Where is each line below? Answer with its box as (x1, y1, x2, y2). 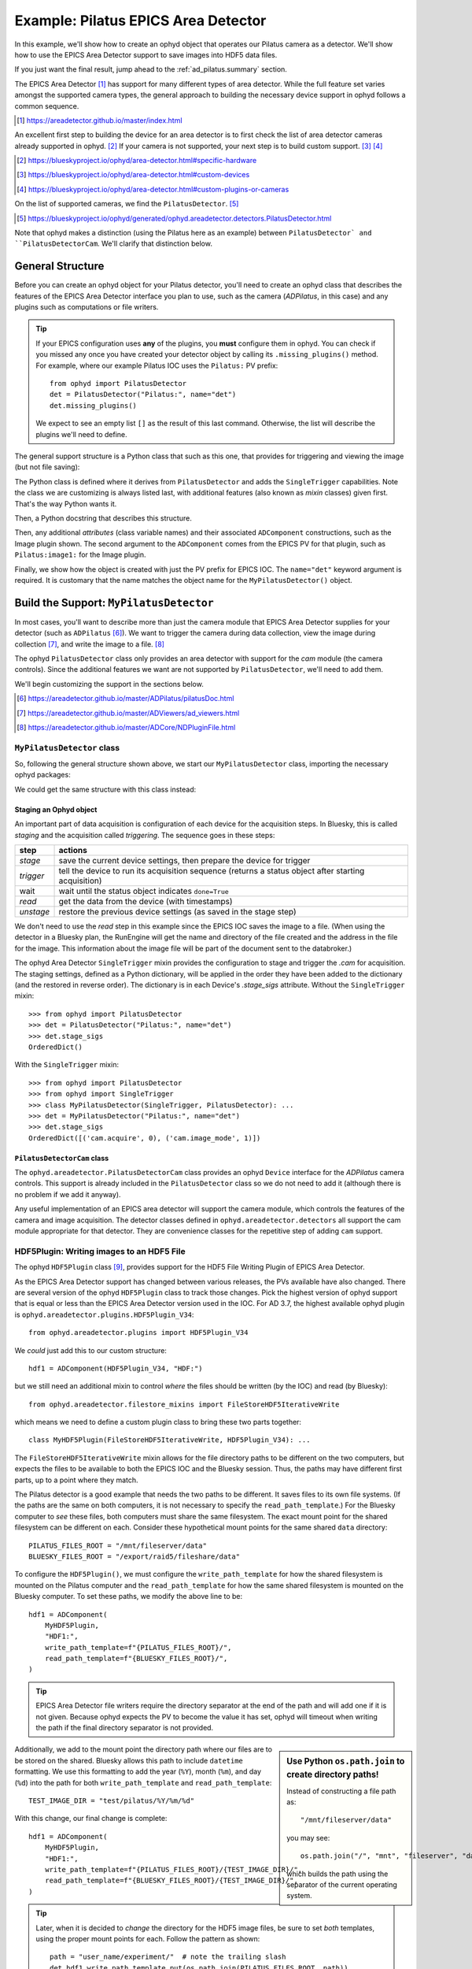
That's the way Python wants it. (14, 499, 117, 508)
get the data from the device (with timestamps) (58, 896, 233, 907)
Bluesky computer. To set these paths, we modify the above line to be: (14, 1592, 243, 1601)
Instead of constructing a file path (286, 1786, 396, 1796)
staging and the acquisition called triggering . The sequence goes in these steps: (14, 830, 275, 840)
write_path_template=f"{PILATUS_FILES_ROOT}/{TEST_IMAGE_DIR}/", (44, 1865, 303, 1874)
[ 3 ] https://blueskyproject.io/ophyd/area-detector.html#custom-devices (17, 170, 250, 180)
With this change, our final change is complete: (14, 1814, 168, 1823)
